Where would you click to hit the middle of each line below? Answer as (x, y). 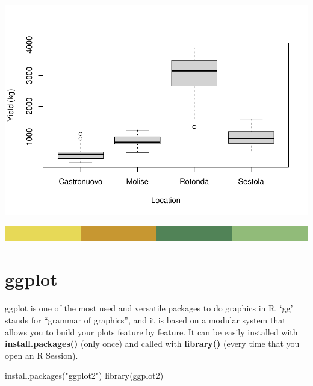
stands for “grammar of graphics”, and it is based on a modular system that (145, 319)
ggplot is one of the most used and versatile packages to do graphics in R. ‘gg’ (149, 308)
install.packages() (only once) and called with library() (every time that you (152, 344)
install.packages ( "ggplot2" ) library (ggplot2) (84, 375)
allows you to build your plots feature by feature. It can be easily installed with (151, 332)
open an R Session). (42, 355)
